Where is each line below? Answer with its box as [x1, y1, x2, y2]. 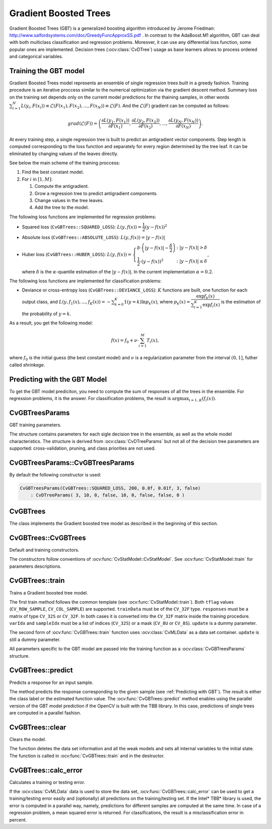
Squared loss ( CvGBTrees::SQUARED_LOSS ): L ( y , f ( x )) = [22, 224, 142, 230]
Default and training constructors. [9, 547, 80, 553]
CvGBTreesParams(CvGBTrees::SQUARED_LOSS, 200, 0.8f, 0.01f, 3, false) [20, 485, 201, 491]
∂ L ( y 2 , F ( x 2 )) [131, 117, 160, 124]
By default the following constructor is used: [9, 472, 101, 478]
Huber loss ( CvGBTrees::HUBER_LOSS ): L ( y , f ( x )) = [22, 251, 132, 257]
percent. [9, 816, 27, 823]
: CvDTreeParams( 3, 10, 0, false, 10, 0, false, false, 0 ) [30, 493, 185, 498]
